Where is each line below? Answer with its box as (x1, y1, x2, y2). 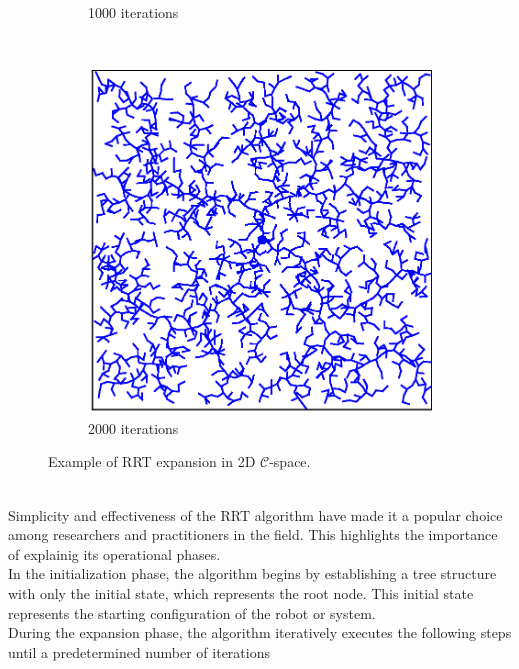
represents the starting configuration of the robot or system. (8, 602, 376, 623)
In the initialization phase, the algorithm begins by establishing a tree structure (8, 563, 497, 584)
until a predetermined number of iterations (8, 641, 270, 662)
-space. (269, 451, 311, 472)
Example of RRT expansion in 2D (48, 451, 256, 472)
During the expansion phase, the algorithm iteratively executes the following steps (8, 622, 512, 643)
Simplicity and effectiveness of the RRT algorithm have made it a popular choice (8, 504, 503, 525)
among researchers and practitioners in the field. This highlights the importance (8, 524, 498, 545)
